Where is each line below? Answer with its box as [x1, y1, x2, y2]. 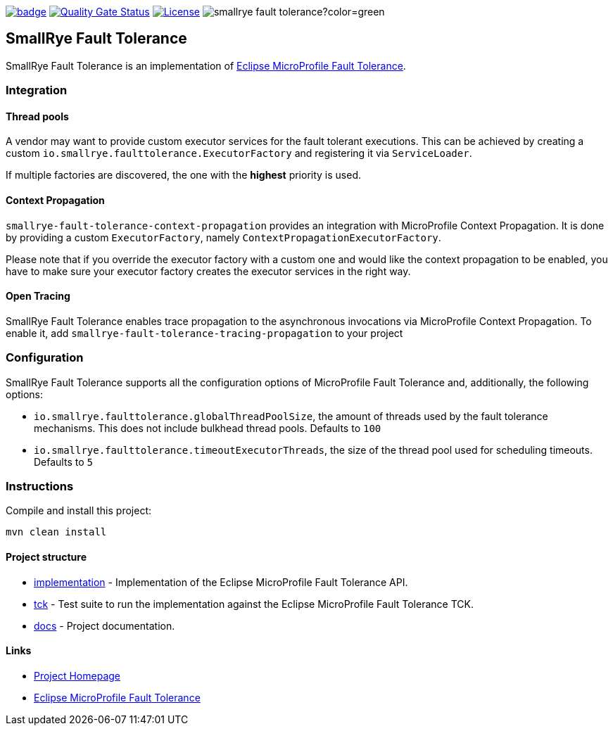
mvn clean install [6, 526, 107, 538]
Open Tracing [6, 290, 70, 303]
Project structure [6, 550, 87, 563]
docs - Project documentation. [34, 619, 175, 632]
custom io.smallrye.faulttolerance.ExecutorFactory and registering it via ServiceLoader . [6, 147, 472, 160]
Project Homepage [34, 669, 120, 682]
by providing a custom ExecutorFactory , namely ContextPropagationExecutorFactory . [6, 231, 441, 243]
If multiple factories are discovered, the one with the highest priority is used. [6, 169, 361, 182]
